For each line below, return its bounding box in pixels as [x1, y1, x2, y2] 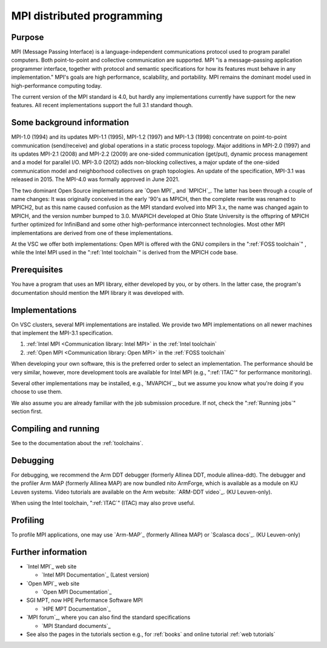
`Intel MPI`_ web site [26, 563, 77, 570]
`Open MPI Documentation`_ [41, 588, 112, 596]
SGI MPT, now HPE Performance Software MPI [26, 597, 144, 604]
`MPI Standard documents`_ [41, 622, 111, 629]
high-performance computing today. [11, 82, 102, 89]
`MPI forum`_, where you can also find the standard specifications [26, 613, 191, 621]
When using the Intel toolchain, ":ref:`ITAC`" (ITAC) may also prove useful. [11, 500, 196, 507]
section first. [11, 408, 42, 415]
